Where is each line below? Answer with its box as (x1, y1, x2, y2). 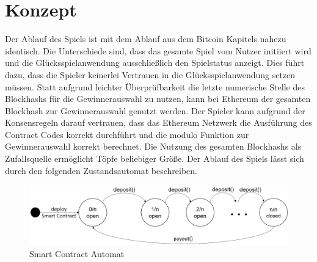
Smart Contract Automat (29, 247, 125, 260)
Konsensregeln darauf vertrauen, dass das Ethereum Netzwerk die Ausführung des (5, 116, 312, 129)
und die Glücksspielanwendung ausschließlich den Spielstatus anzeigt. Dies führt (5, 56, 305, 69)
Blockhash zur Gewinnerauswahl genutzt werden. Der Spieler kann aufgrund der (5, 104, 305, 117)
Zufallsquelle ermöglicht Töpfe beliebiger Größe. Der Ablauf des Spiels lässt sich (5, 152, 304, 165)
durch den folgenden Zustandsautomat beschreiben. (5, 164, 197, 176)
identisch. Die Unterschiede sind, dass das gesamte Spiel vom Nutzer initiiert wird (5, 44, 312, 57)
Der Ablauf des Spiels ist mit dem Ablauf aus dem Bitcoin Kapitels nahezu (5, 32, 286, 45)
